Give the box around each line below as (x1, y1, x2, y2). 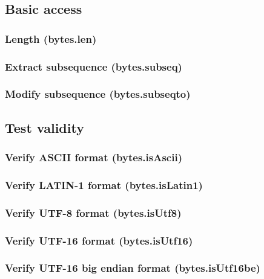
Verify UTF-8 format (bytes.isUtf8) (5, 205, 182, 220)
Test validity (5, 118, 84, 136)
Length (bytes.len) (5, 31, 97, 46)
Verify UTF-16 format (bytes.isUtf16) (5, 232, 193, 248)
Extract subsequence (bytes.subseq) (5, 59, 182, 74)
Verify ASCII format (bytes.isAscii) (5, 150, 182, 165)
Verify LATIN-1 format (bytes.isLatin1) (5, 177, 203, 192)
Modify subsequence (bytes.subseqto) (5, 86, 191, 101)
